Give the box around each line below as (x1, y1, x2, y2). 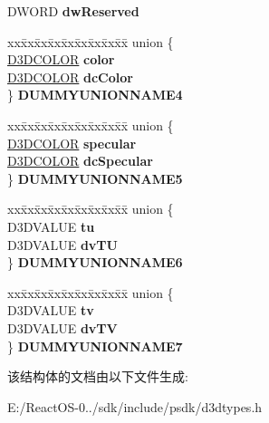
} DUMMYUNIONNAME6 (7, 253, 183, 272)
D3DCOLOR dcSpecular (7, 151, 153, 170)
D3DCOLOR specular (7, 133, 137, 152)
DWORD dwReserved (7, 2, 139, 20)
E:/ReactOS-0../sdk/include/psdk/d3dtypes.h (7, 397, 263, 416)
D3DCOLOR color (7, 50, 115, 69)
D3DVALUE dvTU (7, 235, 118, 254)
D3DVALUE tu (7, 216, 95, 236)
